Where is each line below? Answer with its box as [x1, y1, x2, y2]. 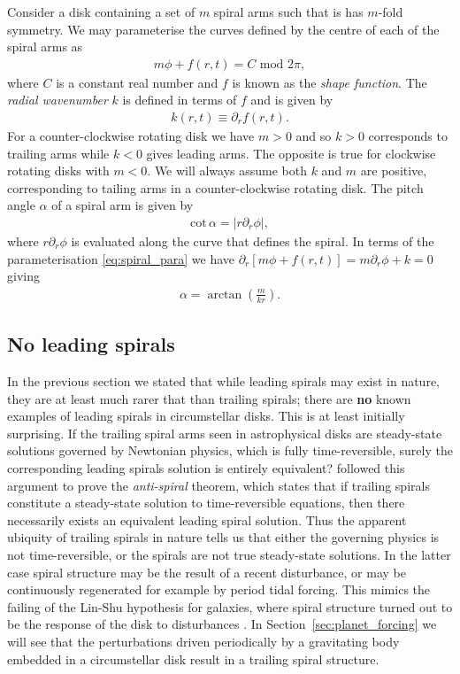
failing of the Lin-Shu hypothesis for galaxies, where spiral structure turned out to [7, 597, 453, 616]
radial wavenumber [7, 90, 108, 109]
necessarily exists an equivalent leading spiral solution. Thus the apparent [7, 510, 407, 529]
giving [7, 267, 40, 285]
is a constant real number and [56, 73, 218, 91]
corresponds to [368, 127, 448, 145]
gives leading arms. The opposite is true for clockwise [146, 143, 436, 162]
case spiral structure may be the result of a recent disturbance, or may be [7, 562, 406, 581]
